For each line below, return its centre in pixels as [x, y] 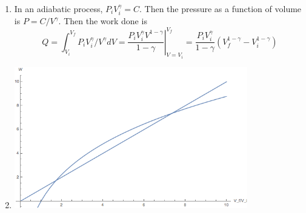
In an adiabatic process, [58, 8]
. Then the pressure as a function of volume [220, 8]
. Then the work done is [103, 21]
